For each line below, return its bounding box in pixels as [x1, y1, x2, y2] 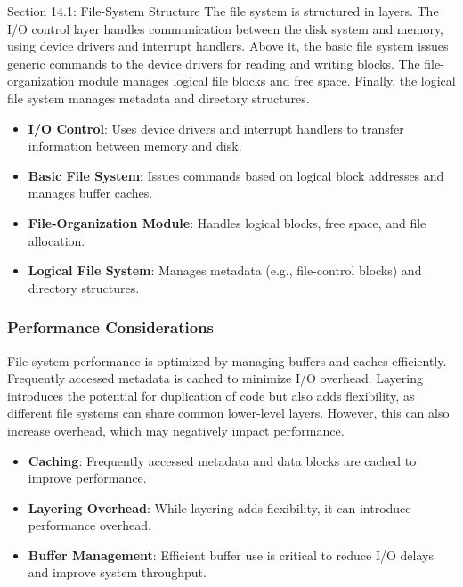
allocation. [28, 231, 85, 249]
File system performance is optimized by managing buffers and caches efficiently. [7, 351, 447, 370]
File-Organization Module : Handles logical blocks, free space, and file [28, 213, 426, 232]
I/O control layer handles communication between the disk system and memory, [7, 19, 443, 37]
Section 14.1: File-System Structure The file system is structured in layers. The [7, 2, 439, 20]
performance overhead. [28, 516, 151, 534]
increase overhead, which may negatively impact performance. [7, 420, 345, 439]
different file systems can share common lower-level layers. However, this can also [7, 404, 450, 422]
